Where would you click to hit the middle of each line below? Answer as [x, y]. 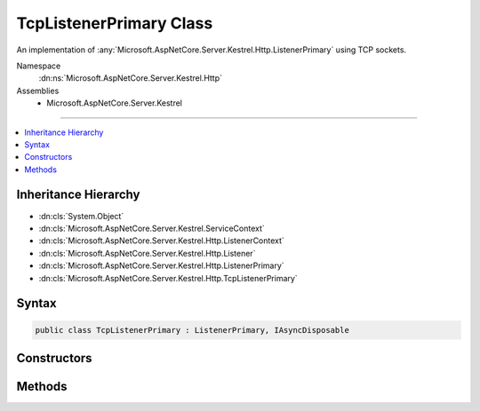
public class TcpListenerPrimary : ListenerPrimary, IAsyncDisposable [192, 330]
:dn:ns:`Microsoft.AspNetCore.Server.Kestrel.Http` [130, 78]
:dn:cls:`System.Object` [81, 216]
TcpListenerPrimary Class [115, 23]
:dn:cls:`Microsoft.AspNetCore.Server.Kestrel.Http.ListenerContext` [161, 241]
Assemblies [38, 91]
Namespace [39, 66]
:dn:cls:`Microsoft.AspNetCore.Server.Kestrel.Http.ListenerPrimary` [161, 265]
